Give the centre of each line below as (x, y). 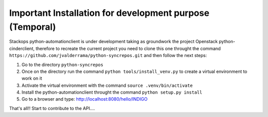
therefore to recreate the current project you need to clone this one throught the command (128, 48)
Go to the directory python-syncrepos (63, 64)
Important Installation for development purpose (109, 13)
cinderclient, (22, 48)
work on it (32, 78)
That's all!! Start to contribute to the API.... (52, 108)
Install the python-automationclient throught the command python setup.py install (112, 92)
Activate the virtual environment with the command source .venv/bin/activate (107, 85)
